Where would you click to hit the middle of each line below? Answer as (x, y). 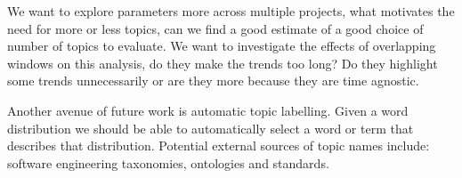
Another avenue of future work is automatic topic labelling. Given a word (208, 110)
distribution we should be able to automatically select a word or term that (211, 128)
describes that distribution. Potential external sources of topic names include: (219, 146)
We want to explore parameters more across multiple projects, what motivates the (231, 11)
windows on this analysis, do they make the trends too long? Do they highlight (223, 63)
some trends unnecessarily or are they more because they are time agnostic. (213, 81)
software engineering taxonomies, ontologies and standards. (168, 162)
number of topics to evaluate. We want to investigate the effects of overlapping (222, 46)
